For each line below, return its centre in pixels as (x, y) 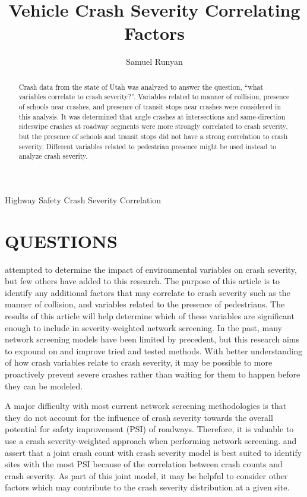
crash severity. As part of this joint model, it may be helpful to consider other (146, 475)
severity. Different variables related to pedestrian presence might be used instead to (148, 146)
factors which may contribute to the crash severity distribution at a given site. (147, 487)
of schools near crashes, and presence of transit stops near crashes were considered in (150, 107)
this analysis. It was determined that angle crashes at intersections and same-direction (152, 116)
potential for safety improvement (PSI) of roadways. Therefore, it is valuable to (149, 429)
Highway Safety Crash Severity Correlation (83, 199)
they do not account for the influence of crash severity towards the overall (139, 417)
